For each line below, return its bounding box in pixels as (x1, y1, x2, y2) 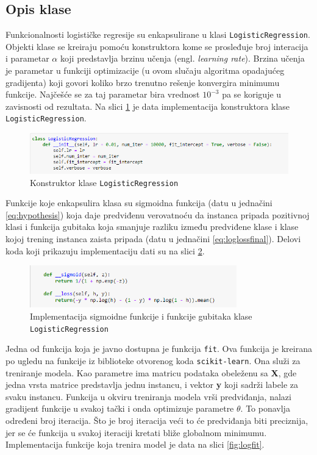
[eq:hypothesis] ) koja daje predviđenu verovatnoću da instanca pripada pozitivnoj (5, 208, 310, 221)
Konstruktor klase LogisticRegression (30, 176, 179, 188)
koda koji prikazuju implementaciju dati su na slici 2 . (5, 244, 205, 257)
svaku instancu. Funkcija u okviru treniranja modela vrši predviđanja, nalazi (5, 390, 291, 403)
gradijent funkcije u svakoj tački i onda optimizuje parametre (5, 402, 234, 415)
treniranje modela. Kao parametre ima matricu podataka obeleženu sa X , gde (5, 366, 297, 379)
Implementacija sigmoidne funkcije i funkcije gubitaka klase (30, 310, 252, 323)
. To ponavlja (240, 402, 290, 415)
